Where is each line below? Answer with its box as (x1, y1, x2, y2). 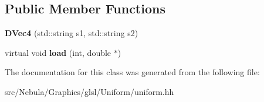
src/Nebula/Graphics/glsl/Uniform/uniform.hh (5, 85, 174, 97)
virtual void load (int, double (5, 46, 111, 58)
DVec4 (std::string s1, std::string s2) (5, 27, 138, 39)
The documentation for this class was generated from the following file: (5, 66, 260, 78)
